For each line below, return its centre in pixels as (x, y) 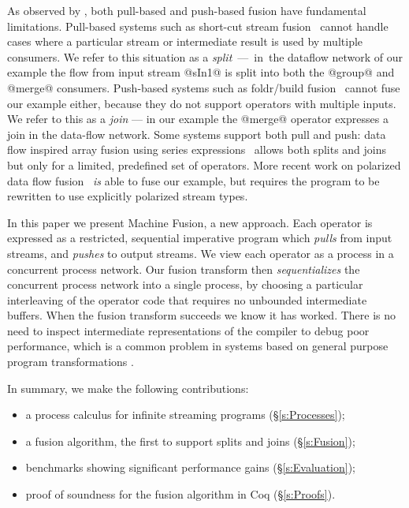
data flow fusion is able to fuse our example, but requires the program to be (193, 180)
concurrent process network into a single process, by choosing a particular (185, 284)
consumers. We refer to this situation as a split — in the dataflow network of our (205, 56)
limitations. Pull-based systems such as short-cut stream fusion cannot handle (198, 26)
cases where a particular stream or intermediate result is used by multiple (185, 41)
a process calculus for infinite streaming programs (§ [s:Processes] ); (185, 415)
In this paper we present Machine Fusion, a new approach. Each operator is (190, 222)
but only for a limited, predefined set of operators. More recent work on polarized (204, 164)
